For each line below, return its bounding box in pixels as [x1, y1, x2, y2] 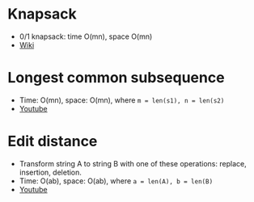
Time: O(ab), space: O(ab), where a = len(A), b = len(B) [19, 175, 214, 186]
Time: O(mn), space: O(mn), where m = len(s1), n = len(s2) [19, 95, 225, 105]
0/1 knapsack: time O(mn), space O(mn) [19, 32, 153, 41]
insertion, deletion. [19, 167, 83, 177]
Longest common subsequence [7, 69, 225, 87]
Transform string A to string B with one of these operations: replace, [19, 158, 248, 168]
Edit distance [7, 133, 98, 150]
